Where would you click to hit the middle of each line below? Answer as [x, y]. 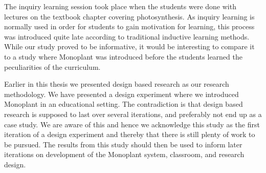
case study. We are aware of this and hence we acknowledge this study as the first [132, 124]
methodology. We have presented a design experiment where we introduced [121, 94]
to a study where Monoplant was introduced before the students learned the [123, 56]
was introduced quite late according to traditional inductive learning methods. [127, 36]
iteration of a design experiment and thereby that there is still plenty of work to [130, 134]
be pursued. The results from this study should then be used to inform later [123, 144]
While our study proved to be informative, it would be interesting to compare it [129, 46]
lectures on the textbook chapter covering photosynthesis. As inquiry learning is [129, 16]
